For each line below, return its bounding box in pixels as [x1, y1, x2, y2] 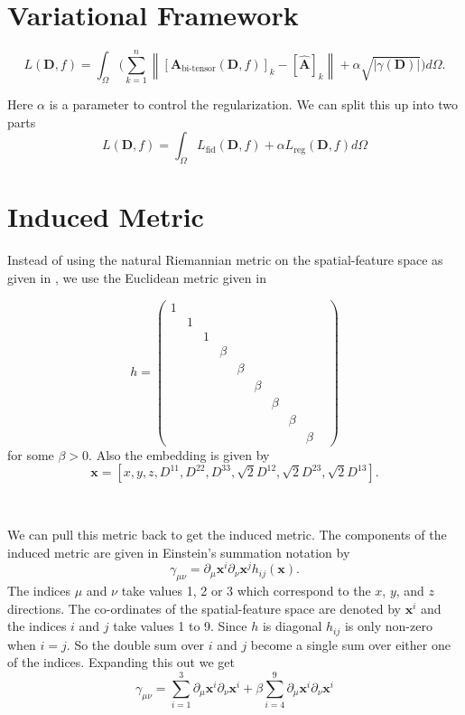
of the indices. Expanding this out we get [7, 653, 235, 672]
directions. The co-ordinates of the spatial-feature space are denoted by [7, 598, 402, 617]
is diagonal [262, 616, 322, 635]
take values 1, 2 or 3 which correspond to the [121, 581, 371, 600]
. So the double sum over [66, 635, 205, 654]
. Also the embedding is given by [88, 445, 270, 464]
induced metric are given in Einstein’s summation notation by [7, 542, 350, 561]
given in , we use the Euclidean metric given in [7, 268, 266, 287]
